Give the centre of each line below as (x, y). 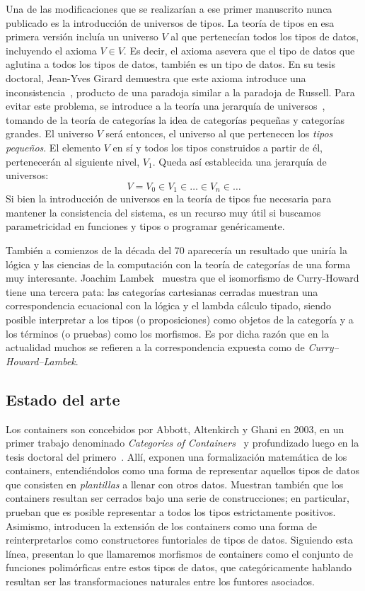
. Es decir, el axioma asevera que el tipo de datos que (239, 50)
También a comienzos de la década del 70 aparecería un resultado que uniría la (176, 249)
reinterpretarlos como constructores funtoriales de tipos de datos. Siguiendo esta (179, 540)
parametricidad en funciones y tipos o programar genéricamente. (145, 226)
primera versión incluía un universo (82, 36)
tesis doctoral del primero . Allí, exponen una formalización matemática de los (176, 456)
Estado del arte (63, 399)
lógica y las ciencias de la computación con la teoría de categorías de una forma (178, 264)
